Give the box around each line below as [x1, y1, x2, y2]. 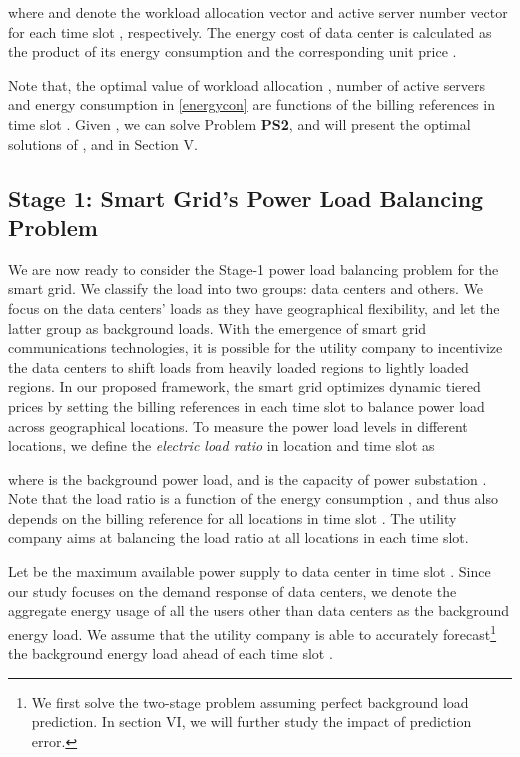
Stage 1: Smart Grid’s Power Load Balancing [8, 182, 484, 213]
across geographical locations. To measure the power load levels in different [8, 415, 468, 436]
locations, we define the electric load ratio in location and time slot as [8, 435, 435, 456]
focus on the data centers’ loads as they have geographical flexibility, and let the [8, 297, 500, 318]
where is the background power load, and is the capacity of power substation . [8, 468, 487, 489]
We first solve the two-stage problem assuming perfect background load [31, 691, 469, 712]
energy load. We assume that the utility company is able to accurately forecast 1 [8, 620, 497, 644]
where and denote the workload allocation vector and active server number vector [8, 2, 508, 22]
